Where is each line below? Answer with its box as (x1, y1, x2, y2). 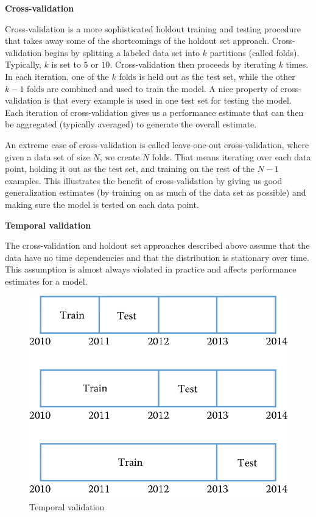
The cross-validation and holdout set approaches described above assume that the (5, 239, 310, 252)
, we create (99, 150, 140, 163)
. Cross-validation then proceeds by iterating (110, 58, 276, 71)
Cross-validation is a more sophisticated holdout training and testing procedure (5, 22, 301, 35)
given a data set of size (5, 150, 90, 163)
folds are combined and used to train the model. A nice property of (27, 82, 278, 94)
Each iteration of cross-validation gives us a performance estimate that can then (5, 105, 304, 118)
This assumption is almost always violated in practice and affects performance (5, 263, 297, 276)
